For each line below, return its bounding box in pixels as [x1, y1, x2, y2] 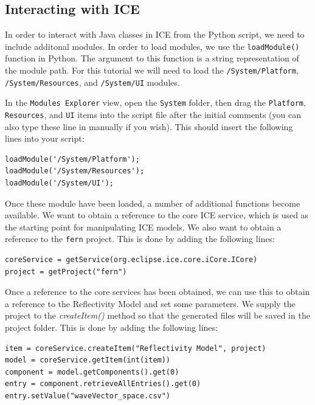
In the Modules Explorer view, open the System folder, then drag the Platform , [5, 96, 306, 109]
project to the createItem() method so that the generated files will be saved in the [5, 309, 310, 322]
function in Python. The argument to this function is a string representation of [5, 52, 299, 64]
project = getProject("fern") [5, 267, 127, 276]
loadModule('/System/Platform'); [5, 154, 140, 164]
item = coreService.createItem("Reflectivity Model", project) [5, 344, 266, 353]
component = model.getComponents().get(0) [5, 367, 179, 376]
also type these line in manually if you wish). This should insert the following [5, 120, 293, 133]
